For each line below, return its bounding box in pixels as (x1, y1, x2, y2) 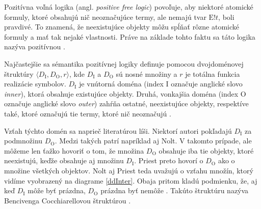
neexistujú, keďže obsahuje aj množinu (4, 155, 124, 166)
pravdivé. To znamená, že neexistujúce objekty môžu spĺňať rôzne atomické (4, 21, 240, 32)
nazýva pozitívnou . (4, 41, 65, 52)
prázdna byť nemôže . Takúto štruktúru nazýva (100, 185, 249, 196)
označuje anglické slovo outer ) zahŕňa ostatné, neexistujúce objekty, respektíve (4, 98, 249, 109)
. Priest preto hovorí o (134, 155, 203, 166)
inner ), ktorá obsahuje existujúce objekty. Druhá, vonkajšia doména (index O (4, 88, 246, 99)
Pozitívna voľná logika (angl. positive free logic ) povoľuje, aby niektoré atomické (4, 2, 253, 12)
